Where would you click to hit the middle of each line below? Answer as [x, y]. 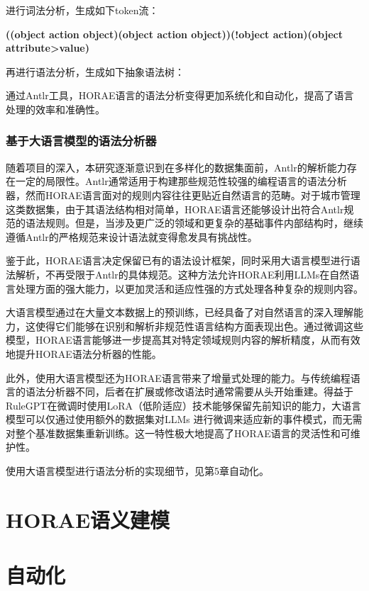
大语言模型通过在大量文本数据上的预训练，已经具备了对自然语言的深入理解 [180, 312]
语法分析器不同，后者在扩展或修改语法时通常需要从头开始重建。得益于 [189, 392]
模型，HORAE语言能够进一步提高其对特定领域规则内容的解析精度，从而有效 [183, 340]
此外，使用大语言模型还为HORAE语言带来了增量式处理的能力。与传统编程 [178, 377]
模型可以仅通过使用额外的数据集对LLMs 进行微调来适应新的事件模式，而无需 [184, 419]
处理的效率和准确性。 [55, 109]
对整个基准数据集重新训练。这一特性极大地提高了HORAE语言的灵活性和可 [178, 433]
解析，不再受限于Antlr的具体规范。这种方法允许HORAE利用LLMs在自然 [182, 274]
